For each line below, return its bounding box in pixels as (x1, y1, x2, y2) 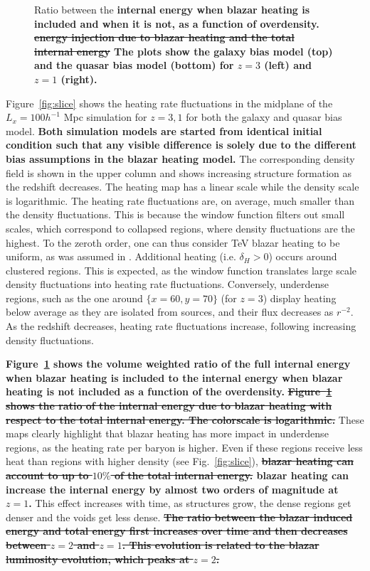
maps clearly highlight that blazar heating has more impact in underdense (6, 426, 329, 441)
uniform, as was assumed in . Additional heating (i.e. (6, 249, 236, 264)
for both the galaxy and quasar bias (186, 110, 342, 124)
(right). (60, 71, 97, 86)
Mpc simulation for (63, 110, 147, 124)
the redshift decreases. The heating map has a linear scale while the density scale (6, 179, 359, 194)
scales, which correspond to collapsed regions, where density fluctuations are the (6, 220, 355, 235)
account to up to (6, 468, 89, 482)
